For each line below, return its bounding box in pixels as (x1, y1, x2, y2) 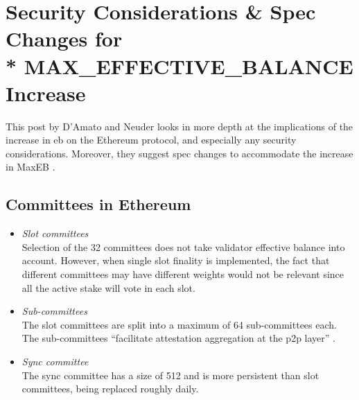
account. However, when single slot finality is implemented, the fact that (21, 253, 330, 268)
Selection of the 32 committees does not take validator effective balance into (21, 239, 345, 254)
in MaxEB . (6, 159, 55, 174)
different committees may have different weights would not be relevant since (21, 267, 344, 281)
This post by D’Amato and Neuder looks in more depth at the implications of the (6, 119, 353, 133)
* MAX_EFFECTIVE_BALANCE (6, 51, 353, 80)
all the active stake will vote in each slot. (21, 280, 195, 295)
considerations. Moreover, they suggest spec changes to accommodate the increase (6, 146, 353, 160)
